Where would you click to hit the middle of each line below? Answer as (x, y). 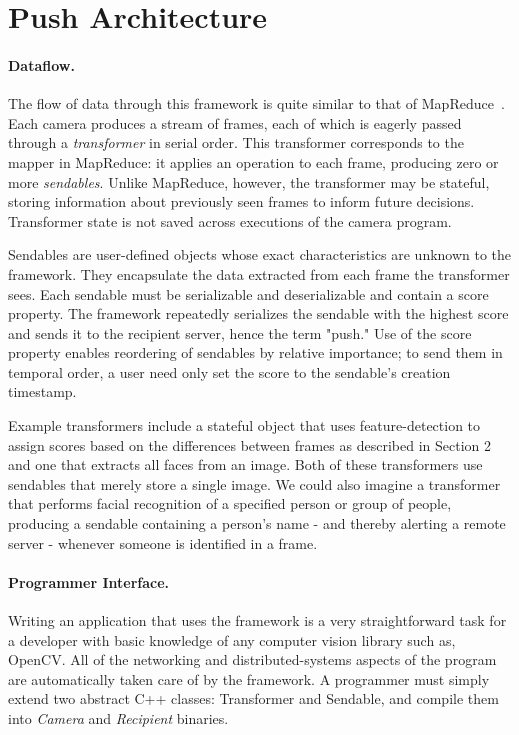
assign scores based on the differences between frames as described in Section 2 (249, 444)
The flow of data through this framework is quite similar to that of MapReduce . (256, 103)
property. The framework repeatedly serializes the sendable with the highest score (258, 313)
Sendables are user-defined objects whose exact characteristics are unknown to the (260, 254)
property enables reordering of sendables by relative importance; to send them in (255, 352)
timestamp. (42, 391)
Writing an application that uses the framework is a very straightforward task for (257, 620)
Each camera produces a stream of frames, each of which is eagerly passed (235, 122)
